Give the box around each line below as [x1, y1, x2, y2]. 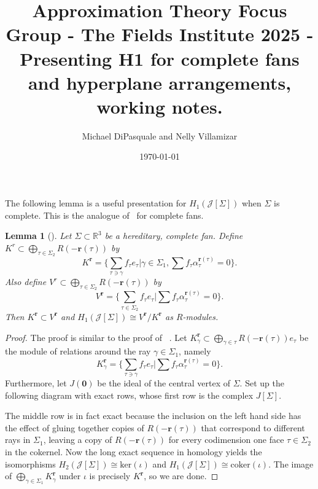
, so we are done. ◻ [144, 469, 219, 482]
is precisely [89, 469, 131, 482]
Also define [5, 275, 47, 288]
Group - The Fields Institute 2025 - [6, 22, 314, 47]
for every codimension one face [168, 433, 284, 446]
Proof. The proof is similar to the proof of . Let [5, 331, 187, 343]
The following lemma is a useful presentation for [5, 197, 187, 209]
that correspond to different [201, 421, 305, 434]
